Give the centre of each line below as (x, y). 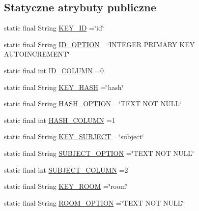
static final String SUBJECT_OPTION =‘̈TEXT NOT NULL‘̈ (99, 153)
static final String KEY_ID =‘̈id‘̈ (54, 28)
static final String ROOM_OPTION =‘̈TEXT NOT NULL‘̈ (94, 202)
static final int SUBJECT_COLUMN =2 (66, 169)
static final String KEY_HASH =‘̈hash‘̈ (64, 87)
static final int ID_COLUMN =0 (54, 70)
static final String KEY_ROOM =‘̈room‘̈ (66, 186)
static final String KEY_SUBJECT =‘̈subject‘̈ (74, 136)
